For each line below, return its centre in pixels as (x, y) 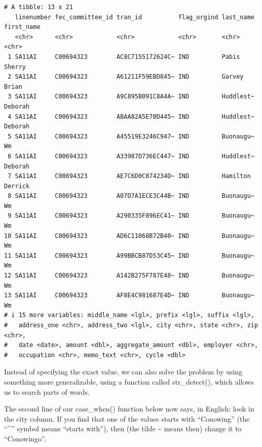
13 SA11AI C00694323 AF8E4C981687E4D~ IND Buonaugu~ (129, 296)
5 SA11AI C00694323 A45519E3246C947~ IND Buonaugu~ (131, 136)
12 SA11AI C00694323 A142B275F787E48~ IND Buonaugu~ (129, 276)
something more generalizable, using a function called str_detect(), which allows (129, 381)
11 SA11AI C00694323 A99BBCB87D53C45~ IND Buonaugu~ (129, 255)
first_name (22, 27)
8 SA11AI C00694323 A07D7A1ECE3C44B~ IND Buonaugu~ (131, 196)
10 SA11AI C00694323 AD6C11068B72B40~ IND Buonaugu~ (129, 236)
